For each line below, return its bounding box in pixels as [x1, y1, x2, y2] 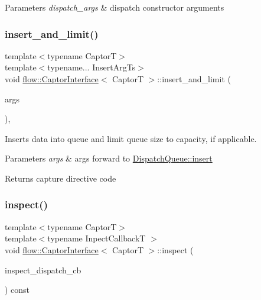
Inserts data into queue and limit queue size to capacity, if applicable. [5, 132, 257, 144]
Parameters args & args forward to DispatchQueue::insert [5, 152, 213, 164]
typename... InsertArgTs [47, 61, 136, 73]
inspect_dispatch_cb [5, 263, 81, 276]
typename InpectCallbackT [47, 232, 146, 244]
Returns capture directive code [5, 172, 116, 184]
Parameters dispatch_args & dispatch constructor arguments [5, 1, 224, 13]
